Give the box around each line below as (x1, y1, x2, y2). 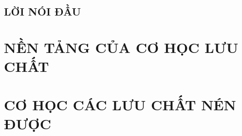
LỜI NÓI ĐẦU (4, 4, 81, 19)
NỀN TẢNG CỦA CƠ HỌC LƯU (4, 37, 239, 57)
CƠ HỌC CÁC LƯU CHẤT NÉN (4, 94, 236, 114)
